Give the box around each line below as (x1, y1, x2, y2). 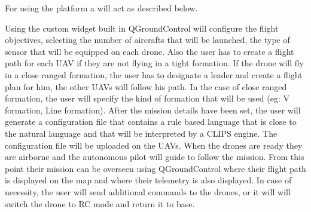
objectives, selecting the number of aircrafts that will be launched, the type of (5, 33, 290, 46)
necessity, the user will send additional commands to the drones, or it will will (5, 185, 291, 198)
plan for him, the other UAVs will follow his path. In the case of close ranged (5, 80, 287, 93)
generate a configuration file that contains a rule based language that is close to (5, 115, 297, 128)
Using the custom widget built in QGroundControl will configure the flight (5, 21, 279, 34)
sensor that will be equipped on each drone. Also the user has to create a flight (5, 45, 294, 57)
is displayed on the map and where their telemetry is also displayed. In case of (5, 174, 292, 186)
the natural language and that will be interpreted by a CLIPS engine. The (5, 127, 278, 139)
